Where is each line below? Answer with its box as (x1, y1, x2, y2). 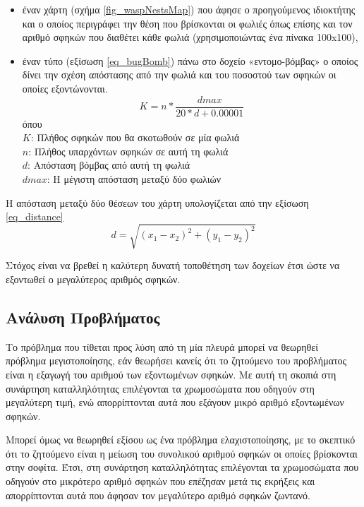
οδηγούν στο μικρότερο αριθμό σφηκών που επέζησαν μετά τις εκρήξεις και (6, 474, 315, 489)
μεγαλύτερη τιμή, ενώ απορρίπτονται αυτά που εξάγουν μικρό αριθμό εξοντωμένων (6, 395, 344, 410)
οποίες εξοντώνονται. (22, 80, 108, 95)
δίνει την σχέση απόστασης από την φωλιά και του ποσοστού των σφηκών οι (22, 67, 336, 82)
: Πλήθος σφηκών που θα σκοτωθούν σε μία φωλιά (30, 130, 240, 145)
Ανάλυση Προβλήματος (6, 306, 160, 328)
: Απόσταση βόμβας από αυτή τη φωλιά (28, 157, 190, 172)
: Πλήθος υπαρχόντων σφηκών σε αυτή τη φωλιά (28, 143, 229, 158)
